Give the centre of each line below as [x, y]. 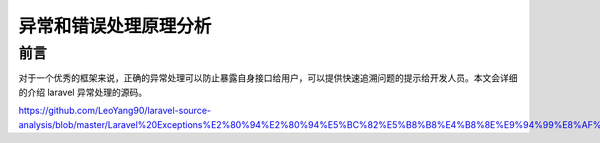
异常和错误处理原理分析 [115, 26]
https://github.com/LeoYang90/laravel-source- [115, 111]
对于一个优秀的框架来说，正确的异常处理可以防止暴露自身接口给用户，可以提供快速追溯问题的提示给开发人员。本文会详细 [268, 78]
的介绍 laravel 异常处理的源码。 [83, 92]
